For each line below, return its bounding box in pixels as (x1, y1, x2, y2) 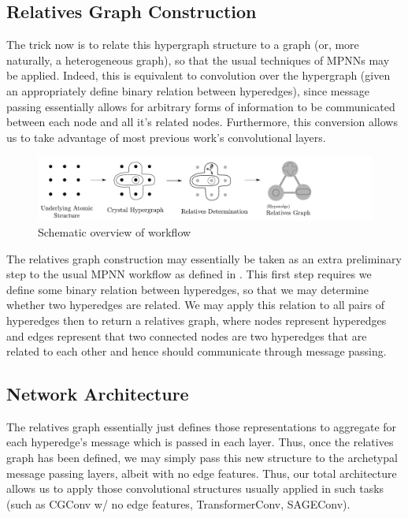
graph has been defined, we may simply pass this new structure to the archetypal (6, 449, 398, 466)
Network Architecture (6, 382, 189, 406)
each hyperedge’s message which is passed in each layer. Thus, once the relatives (6, 434, 394, 450)
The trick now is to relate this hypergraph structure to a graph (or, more (6, 36, 359, 53)
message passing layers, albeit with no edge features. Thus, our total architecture (6, 464, 397, 481)
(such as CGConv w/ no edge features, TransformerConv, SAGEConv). (6, 495, 351, 512)
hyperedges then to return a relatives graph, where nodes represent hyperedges (6, 311, 387, 328)
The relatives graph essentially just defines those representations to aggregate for (6, 418, 397, 434)
